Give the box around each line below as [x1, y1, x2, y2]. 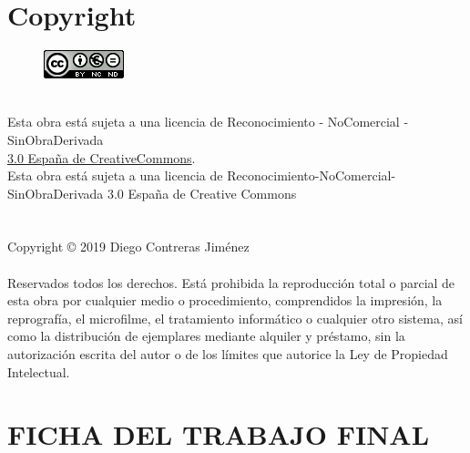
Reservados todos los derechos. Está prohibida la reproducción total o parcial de [7, 273, 455, 292]
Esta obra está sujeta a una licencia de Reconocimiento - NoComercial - [7, 112, 409, 131]
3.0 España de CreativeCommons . [7, 148, 196, 167]
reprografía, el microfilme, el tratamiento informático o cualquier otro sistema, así [7, 308, 463, 327]
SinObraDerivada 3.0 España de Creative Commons [7, 183, 297, 202]
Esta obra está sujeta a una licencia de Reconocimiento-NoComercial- [7, 166, 396, 185]
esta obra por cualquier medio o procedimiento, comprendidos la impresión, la [7, 291, 443, 310]
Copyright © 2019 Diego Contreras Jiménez [7, 237, 250, 256]
